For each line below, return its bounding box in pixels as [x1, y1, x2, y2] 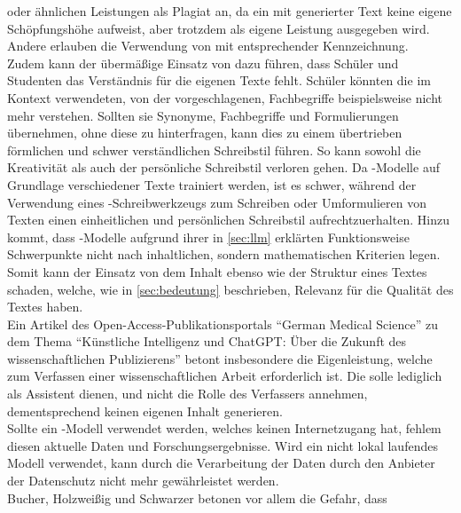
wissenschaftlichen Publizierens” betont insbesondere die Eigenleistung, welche [7, 349, 433, 367]
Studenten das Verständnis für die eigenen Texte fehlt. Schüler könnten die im [7, 71, 431, 90]
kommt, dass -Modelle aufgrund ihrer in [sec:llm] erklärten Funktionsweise [7, 227, 410, 246]
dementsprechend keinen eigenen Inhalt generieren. [7, 401, 283, 420]
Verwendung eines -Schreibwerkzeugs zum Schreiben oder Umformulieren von [7, 193, 426, 211]
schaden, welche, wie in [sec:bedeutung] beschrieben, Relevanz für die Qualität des [7, 280, 454, 298]
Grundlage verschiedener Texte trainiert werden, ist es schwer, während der [7, 175, 417, 193]
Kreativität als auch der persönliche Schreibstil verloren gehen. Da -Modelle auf [7, 158, 440, 177]
